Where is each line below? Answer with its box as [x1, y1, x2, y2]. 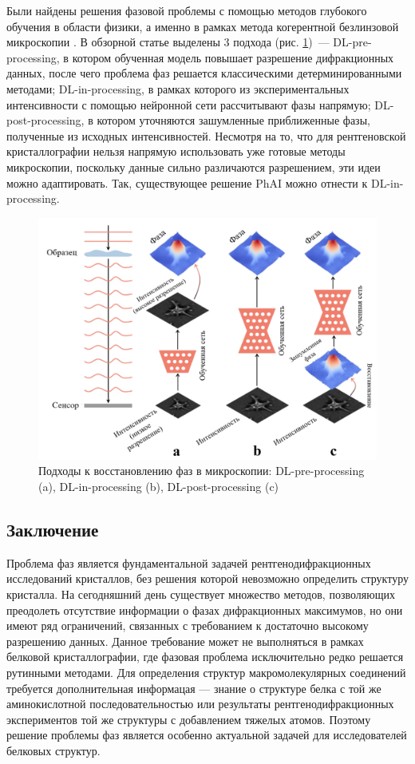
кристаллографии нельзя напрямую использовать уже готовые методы [6, 143, 346, 160]
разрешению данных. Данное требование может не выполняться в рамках [6, 632, 364, 649]
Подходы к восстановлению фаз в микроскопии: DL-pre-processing [38, 462, 365, 479]
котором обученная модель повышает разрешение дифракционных [72, 49, 394, 65]
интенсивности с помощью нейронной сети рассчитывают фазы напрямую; [6, 96, 371, 113]
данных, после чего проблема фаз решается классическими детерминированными [6, 65, 402, 81]
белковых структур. [6, 742, 101, 758]
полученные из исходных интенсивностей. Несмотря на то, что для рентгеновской [6, 127, 406, 144]
